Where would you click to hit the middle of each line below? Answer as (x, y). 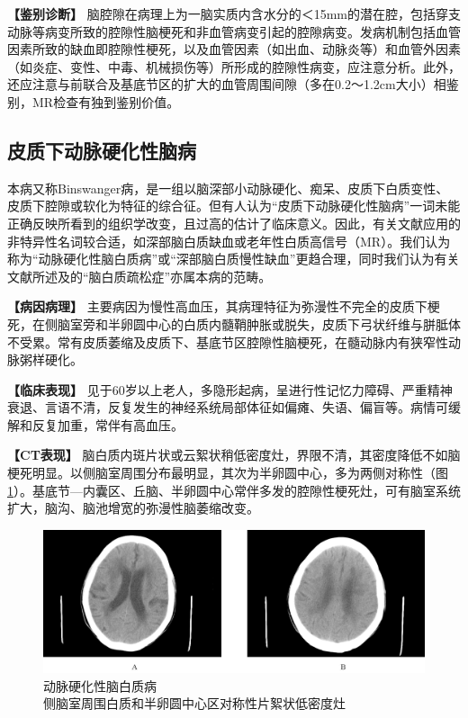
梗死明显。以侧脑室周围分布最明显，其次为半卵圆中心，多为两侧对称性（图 (228, 473)
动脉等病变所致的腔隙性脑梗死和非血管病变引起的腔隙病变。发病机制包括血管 (234, 31)
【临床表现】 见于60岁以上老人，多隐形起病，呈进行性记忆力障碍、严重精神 (230, 389)
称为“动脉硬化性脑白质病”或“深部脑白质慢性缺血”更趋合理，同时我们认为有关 (234, 259)
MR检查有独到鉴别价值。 (106, 101)
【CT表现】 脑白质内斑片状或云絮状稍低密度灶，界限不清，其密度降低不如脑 (234, 455)
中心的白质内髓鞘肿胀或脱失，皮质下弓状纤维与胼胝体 (303, 323)
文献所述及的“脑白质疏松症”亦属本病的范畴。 (139, 276)
